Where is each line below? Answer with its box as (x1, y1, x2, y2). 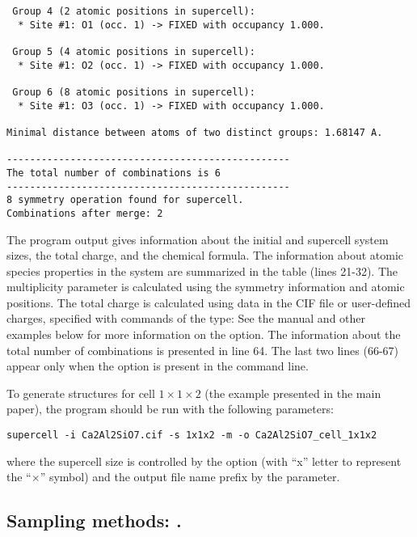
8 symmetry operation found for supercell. (6, 194, 244, 206)
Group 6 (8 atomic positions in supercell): (12, 86, 255, 98)
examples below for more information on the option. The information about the (6, 326, 401, 343)
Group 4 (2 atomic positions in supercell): (12, 6, 255, 17)
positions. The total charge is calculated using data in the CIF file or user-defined (6, 294, 411, 311)
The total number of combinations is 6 (6, 167, 221, 179)
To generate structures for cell (6, 384, 155, 401)
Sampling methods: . (6, 508, 182, 533)
